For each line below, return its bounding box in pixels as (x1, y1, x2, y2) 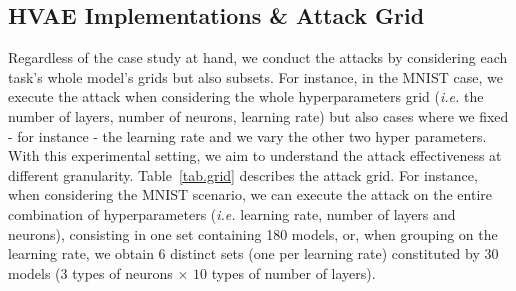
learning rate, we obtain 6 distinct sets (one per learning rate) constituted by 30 (8, 243, 499, 264)
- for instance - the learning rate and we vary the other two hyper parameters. (8, 125, 487, 146)
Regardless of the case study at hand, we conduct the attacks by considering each (8, 47, 508, 68)
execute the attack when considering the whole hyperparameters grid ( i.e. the (8, 86, 484, 107)
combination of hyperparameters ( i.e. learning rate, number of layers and (8, 203, 456, 224)
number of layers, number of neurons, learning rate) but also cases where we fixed (8, 105, 509, 126)
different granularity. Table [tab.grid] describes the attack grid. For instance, (8, 164, 478, 185)
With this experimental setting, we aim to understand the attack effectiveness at (8, 145, 502, 166)
